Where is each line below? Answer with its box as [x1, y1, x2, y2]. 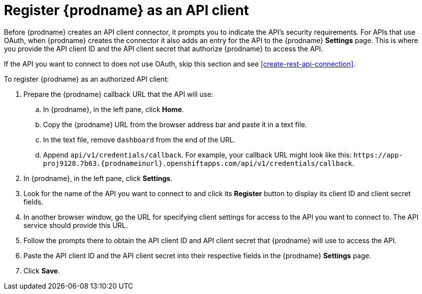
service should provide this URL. [23, 221, 128, 229]
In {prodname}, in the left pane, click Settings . [23, 174, 173, 182]
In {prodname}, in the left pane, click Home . [43, 105, 184, 113]
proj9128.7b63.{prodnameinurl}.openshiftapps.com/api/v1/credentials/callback [43, 159, 353, 167]
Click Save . [23, 266, 60, 275]
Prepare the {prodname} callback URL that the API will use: [23, 90, 213, 98]
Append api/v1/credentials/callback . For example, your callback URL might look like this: [43, 150, 352, 159]
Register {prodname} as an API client [4, 2, 249, 19]
